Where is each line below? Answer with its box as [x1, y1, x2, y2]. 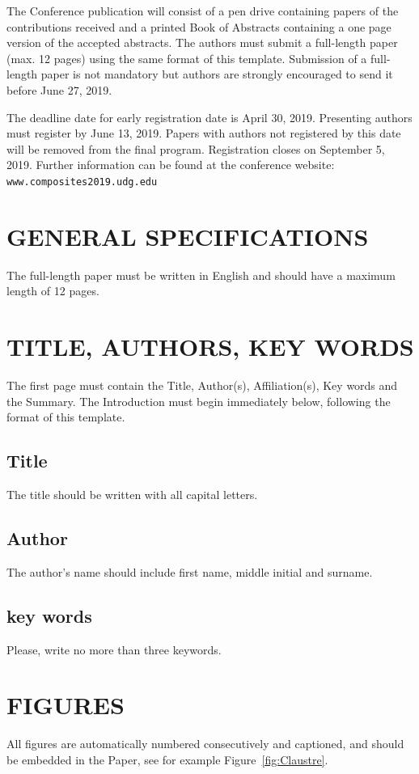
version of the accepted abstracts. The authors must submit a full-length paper [6, 34, 398, 51]
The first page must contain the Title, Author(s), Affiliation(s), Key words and [6, 377, 398, 394]
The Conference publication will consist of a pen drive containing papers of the [6, 2, 399, 19]
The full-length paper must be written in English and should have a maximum [6, 266, 396, 283]
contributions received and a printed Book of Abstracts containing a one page [6, 18, 391, 35]
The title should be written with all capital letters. [6, 486, 258, 503]
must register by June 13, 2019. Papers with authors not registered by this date [6, 125, 401, 142]
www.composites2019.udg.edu [6, 176, 158, 188]
